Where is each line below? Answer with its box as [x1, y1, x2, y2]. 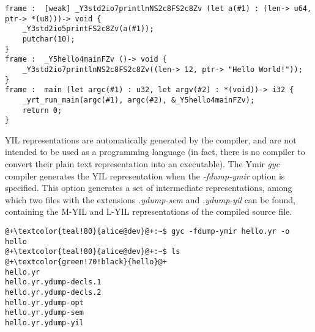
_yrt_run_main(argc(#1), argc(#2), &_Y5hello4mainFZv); [22, 95, 255, 104]
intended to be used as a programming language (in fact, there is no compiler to [5, 145, 305, 158]
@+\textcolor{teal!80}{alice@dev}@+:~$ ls [5, 247, 180, 256]
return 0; [22, 106, 62, 115]
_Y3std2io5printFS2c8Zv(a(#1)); [22, 24, 154, 34]
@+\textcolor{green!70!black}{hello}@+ [5, 258, 167, 266]
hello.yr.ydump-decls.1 [5, 278, 102, 287]
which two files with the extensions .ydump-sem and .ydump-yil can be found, [5, 193, 295, 206]
